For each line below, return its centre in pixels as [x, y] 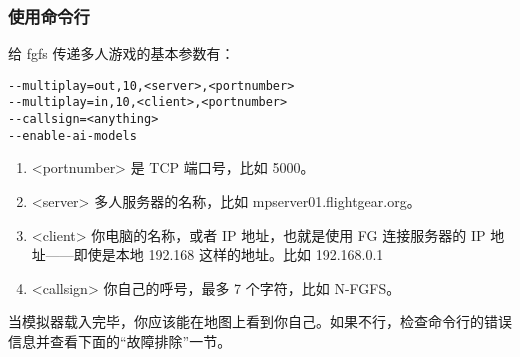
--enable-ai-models [72, 135]
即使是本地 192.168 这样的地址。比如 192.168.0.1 [228, 254]
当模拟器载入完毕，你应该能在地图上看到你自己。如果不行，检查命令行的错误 [260, 321]
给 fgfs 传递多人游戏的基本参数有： [121, 53]
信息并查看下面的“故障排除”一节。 [120, 341]
